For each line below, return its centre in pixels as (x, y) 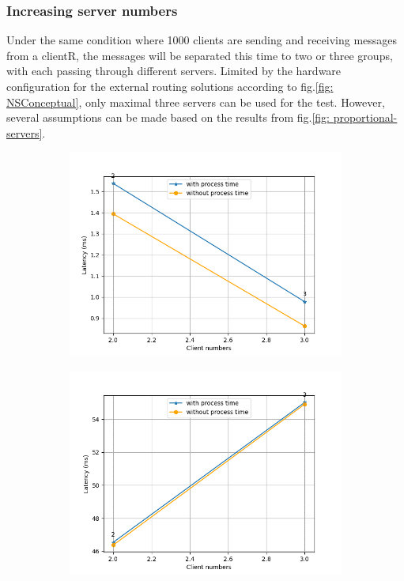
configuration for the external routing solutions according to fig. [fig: (170, 86)
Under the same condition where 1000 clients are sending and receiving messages (202, 40)
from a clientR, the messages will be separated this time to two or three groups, (200, 55)
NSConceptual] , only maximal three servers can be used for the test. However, (196, 102)
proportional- (365, 117)
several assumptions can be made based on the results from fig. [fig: (168, 117)
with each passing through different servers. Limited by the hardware (174, 71)
